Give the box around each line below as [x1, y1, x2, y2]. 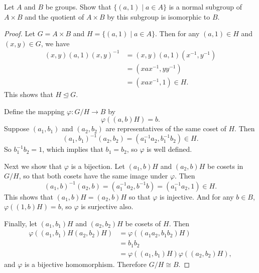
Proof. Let [4, 28, 35, 39]
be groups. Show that [45, 2, 111, 12]
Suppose [4, 123, 30, 134]
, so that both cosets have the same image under [19, 170, 168, 181]
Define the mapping [4, 106, 65, 116]
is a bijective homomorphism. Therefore [25, 258, 147, 269]
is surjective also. [81, 201, 134, 212]
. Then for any [155, 28, 200, 39]
